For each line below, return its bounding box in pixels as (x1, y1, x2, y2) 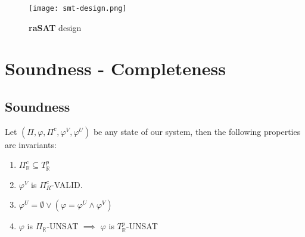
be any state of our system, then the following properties (93, 125, 301, 137)
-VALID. (51, 178, 83, 190)
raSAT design (29, 21, 82, 33)
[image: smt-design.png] (29, 4, 127, 13)
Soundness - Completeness (5, 56, 226, 81)
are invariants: (5, 138, 57, 150)
